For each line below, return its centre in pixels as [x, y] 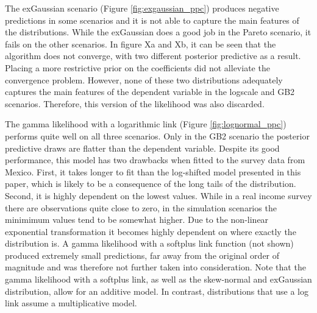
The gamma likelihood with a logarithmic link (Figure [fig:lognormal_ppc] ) [146, 124]
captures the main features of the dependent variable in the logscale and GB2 [150, 92]
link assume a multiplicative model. [71, 303]
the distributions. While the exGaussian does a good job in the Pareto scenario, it [158, 32]
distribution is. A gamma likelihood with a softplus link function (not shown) [149, 243]
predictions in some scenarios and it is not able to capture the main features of [152, 20]
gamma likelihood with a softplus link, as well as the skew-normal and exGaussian [158, 279]
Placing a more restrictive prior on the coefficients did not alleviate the [137, 67]
